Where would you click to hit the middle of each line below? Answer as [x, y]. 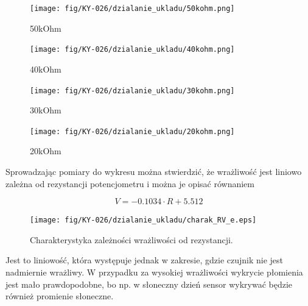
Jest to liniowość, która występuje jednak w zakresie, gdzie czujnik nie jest [145, 260]
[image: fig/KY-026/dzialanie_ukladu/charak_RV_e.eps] [143, 220]
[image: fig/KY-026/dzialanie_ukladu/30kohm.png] [132, 91]
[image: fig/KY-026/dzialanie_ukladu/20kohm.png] [132, 131]
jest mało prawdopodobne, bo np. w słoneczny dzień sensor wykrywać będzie [149, 284]
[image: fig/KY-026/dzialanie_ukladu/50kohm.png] [132, 9]
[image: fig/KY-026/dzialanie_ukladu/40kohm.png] [132, 50]
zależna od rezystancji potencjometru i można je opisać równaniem [130, 183]
